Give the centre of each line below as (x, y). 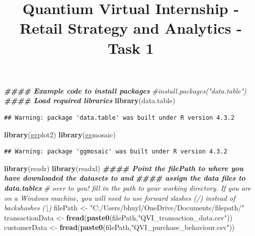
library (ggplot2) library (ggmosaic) (60, 134)
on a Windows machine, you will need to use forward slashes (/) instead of (120, 198)
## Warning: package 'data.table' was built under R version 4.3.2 (119, 117)
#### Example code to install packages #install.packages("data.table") (125, 90)
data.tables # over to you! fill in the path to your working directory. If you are (127, 187)
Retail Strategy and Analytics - (131, 28)
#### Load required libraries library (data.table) (90, 100)
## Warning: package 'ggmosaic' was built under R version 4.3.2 (116, 152)
